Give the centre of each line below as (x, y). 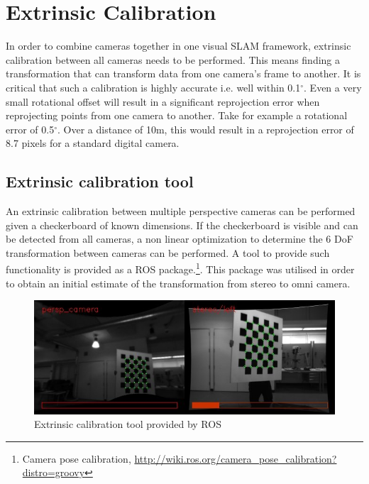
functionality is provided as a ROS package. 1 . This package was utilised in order (180, 268)
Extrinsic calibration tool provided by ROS (128, 424)
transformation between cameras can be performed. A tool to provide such (168, 252)
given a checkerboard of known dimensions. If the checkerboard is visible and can (182, 225)
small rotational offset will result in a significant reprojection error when (163, 101)
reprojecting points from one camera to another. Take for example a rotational (177, 115)
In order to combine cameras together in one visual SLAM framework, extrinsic (178, 46)
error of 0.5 (30, 129)
